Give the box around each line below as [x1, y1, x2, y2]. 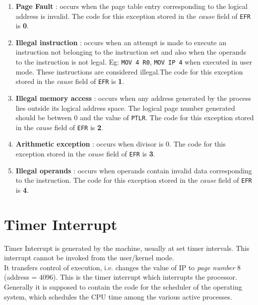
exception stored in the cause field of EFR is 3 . [15, 149, 155, 159]
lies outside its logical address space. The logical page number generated [15, 102, 235, 113]
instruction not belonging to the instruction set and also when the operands [15, 47, 246, 57]
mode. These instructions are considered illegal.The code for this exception [15, 66, 243, 76]
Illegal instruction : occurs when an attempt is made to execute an [15, 37, 226, 47]
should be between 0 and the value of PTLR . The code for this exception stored [15, 112, 254, 123]
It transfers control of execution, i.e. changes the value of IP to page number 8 [4, 262, 241, 272]
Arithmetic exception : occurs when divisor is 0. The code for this [15, 139, 226, 149]
